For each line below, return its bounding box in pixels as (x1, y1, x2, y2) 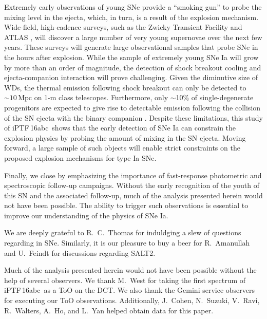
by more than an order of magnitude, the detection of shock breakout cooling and (4, 62, 261, 72)
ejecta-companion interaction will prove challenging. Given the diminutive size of (4, 72, 258, 83)
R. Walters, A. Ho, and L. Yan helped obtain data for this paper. (4, 305, 214, 315)
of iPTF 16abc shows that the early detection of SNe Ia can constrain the (4, 122, 236, 133)
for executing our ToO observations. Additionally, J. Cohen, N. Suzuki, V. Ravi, (4, 295, 260, 306)
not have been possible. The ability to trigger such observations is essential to (4, 200, 249, 211)
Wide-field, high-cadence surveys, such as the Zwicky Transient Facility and (4, 22, 242, 32)
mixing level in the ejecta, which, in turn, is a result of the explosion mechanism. (4, 11, 259, 22)
